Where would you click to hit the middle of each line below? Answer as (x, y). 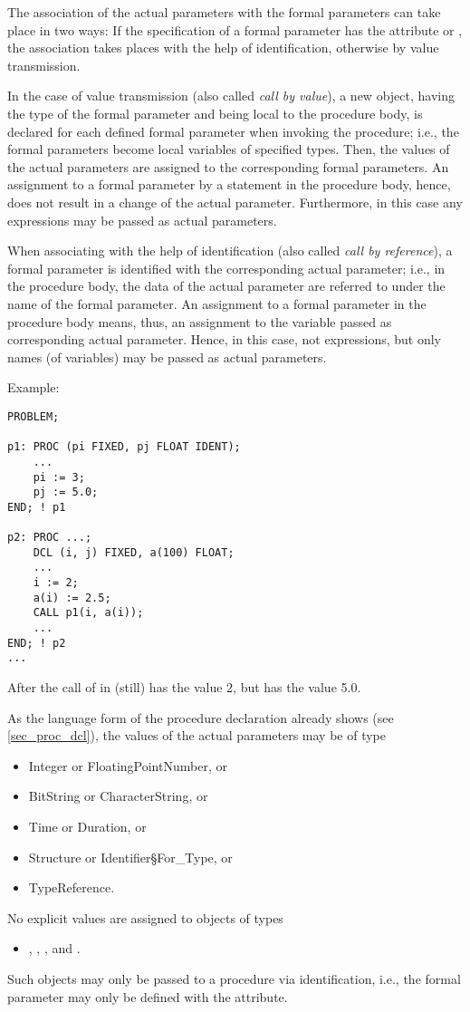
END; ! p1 (37, 507)
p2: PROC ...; (50, 538)
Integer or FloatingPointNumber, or (128, 765)
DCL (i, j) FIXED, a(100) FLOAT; (134, 552)
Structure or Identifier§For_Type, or (130, 857)
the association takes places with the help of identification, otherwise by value (223, 48)
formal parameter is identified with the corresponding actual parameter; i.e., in (226, 268)
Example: (34, 387)
